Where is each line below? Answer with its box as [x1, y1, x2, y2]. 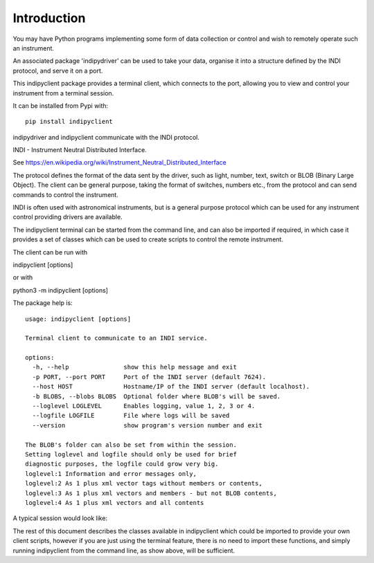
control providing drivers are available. [12, 213, 123, 221]
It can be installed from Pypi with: [12, 101, 109, 110]
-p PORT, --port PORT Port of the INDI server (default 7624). [32, 373, 267, 380]
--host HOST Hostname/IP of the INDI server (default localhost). [32, 382, 310, 391]
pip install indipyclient [25, 118, 114, 126]
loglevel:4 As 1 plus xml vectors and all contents [25, 499, 204, 506]
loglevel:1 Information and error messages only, [25, 470, 197, 477]
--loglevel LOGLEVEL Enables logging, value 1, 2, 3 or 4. [32, 402, 256, 410]
